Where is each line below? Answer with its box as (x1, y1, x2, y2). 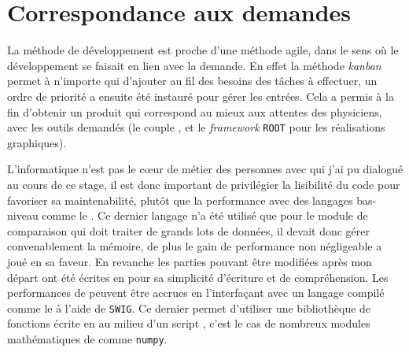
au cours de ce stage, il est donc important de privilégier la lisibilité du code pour (7, 176, 400, 192)
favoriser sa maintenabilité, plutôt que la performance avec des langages (7, 191, 353, 208)
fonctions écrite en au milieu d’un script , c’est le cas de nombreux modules (7, 315, 370, 332)
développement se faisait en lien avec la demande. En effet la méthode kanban (7, 57, 381, 73)
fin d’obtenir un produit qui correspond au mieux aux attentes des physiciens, (7, 103, 382, 120)
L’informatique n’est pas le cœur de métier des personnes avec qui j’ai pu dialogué (7, 161, 403, 177)
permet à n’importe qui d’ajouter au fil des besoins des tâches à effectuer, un (7, 72, 378, 89)
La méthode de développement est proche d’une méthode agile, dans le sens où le (7, 42, 399, 58)
